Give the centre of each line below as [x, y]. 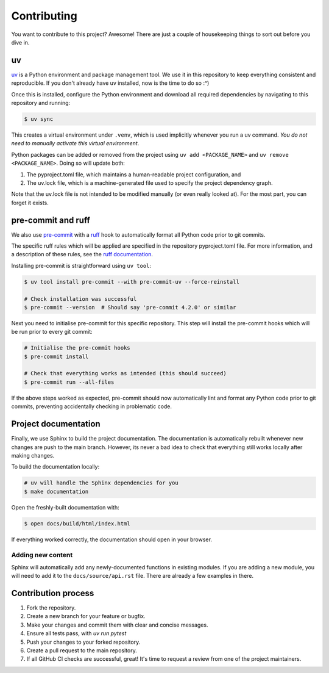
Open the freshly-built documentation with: [65, 507]
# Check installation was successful [80, 299]
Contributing [44, 16]
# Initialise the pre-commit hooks [77, 348]
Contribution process [53, 593]
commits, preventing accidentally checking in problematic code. [92, 406]
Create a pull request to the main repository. [82, 650]
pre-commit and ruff [51, 220]
